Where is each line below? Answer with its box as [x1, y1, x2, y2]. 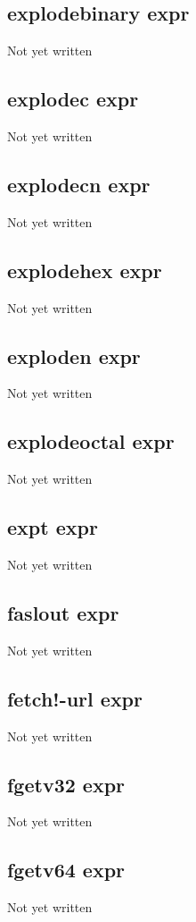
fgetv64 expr [7, 856, 126, 884]
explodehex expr [7, 256, 162, 283]
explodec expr [7, 85, 139, 113]
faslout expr [7, 598, 119, 626]
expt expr [7, 513, 98, 541]
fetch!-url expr [7, 684, 143, 712]
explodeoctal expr [7, 427, 175, 455]
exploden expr [7, 342, 141, 369]
